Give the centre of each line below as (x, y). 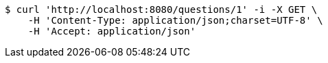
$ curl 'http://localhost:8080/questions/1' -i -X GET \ (161, 9)
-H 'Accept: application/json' (112, 31)
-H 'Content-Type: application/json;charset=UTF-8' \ (175, 20)
